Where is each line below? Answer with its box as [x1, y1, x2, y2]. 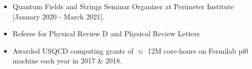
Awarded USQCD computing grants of [12, 45, 134, 56]
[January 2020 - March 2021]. [12, 11, 104, 21]
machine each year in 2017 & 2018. [12, 55, 122, 66]
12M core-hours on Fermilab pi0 [148, 45, 248, 56]
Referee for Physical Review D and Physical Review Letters [12, 28, 200, 39]
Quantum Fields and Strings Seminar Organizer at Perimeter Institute [12, 1, 234, 11]
